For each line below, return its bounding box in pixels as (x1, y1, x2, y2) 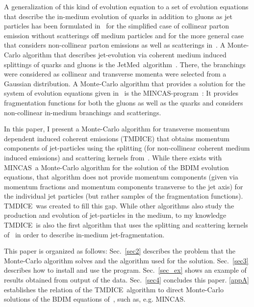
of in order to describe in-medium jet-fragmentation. (4, 229, 165, 239)
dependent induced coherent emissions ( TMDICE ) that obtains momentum (4, 133, 230, 143)
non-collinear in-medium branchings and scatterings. (4, 107, 161, 117)
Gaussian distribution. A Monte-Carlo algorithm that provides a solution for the (4, 78, 246, 88)
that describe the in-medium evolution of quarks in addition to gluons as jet (4, 11, 232, 21)
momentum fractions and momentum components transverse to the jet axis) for (4, 181, 243, 191)
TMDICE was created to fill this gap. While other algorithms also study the (4, 200, 234, 210)
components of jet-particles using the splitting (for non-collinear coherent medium (4, 143, 250, 153)
